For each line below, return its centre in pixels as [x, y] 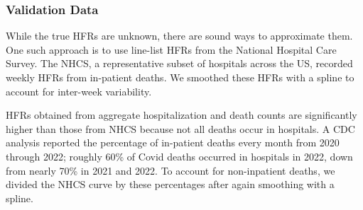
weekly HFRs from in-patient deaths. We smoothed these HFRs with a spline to [180, 77]
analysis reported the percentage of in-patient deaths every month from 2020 [173, 142]
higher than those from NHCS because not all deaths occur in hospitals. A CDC [180, 128]
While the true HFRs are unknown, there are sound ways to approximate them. [179, 36]
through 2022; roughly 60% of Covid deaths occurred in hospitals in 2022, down [179, 156]
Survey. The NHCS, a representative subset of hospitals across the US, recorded [179, 63]
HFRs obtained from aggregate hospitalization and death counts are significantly [181, 115]
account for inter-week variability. [79, 91]
